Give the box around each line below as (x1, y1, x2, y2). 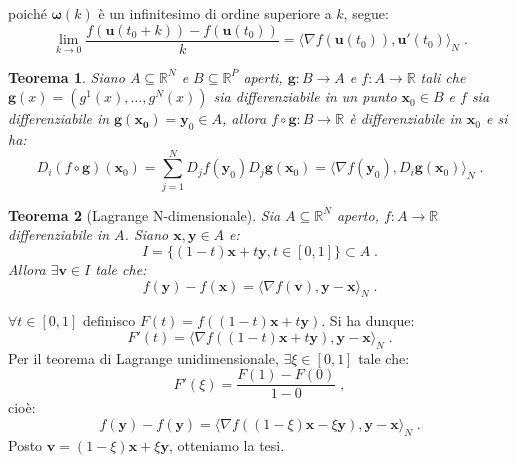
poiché (8, 3, 47, 23)
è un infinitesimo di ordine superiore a (98, 3, 332, 23)
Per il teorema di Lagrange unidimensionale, (8, 347, 279, 368)
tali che (420, 66, 466, 87)
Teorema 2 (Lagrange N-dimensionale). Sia (8, 204, 281, 225)
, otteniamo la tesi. (168, 434, 285, 455)
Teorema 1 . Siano (8, 66, 125, 87)
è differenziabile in (349, 108, 462, 129)
